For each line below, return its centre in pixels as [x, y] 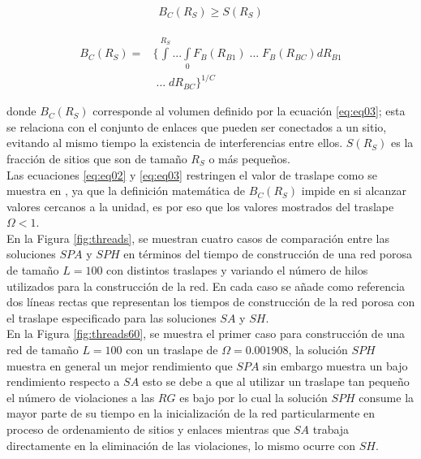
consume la [387, 397]
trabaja [331, 429]
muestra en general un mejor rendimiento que [120, 365]
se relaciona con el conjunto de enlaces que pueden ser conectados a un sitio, [197, 126]
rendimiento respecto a [63, 381]
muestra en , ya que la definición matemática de [126, 191]
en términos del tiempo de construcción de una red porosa [268, 254]
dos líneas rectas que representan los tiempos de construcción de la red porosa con [211, 302]
